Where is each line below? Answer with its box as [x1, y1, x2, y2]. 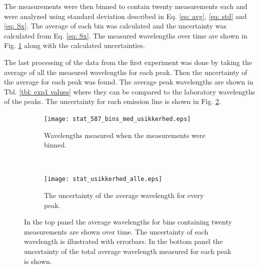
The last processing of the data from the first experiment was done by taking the [4, 56, 252, 67]
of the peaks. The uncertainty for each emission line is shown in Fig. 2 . [4, 96, 221, 106]
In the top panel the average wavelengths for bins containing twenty [24, 216, 232, 227]
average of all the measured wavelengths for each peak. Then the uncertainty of [4, 66, 247, 77]
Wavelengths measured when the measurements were [44, 129, 205, 140]
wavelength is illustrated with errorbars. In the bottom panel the [24, 236, 223, 246]
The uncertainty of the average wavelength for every [44, 190, 204, 200]
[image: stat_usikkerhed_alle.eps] [44, 175, 162, 183]
